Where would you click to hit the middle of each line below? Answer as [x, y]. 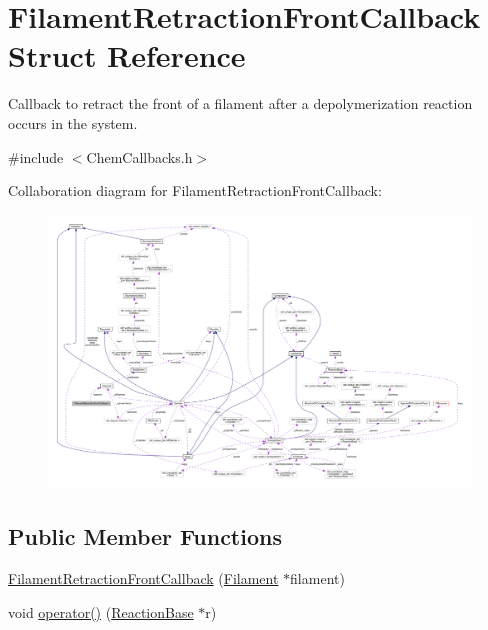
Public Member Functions [145, 536]
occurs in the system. [73, 122]
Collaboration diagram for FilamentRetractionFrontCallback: [195, 190]
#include [36, 156]
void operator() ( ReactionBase [101, 611]
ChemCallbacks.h [139, 156]
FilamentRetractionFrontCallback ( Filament [143, 578]
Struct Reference [127, 55]
